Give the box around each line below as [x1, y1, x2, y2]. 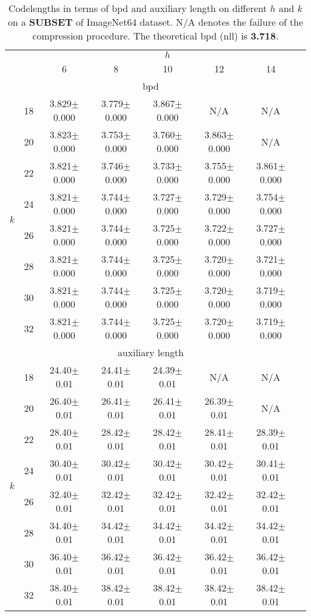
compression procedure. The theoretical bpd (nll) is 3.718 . [32, 29, 279, 43]
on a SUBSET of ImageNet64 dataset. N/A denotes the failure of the [8, 15, 303, 29]
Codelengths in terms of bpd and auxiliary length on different [8, 1, 267, 15]
